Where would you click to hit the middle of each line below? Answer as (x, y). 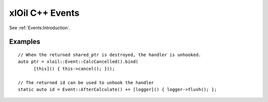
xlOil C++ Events (44, 13)
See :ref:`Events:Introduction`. (40, 28)
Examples (25, 42)
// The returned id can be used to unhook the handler (86, 82)
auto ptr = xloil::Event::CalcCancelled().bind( (78, 62)
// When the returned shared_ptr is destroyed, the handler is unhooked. (110, 55)
